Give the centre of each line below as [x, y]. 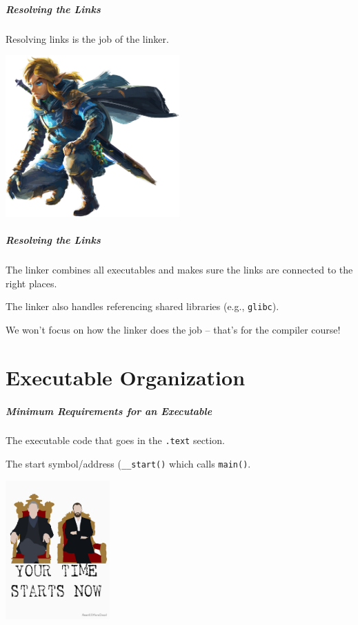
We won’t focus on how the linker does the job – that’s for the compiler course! [173, 329]
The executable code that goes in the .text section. [115, 440]
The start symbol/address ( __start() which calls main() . [128, 464]
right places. [31, 283]
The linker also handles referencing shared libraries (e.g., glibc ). [142, 306]
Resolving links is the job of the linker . [87, 38]
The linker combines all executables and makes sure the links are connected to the [179, 270]
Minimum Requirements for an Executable [109, 411]
